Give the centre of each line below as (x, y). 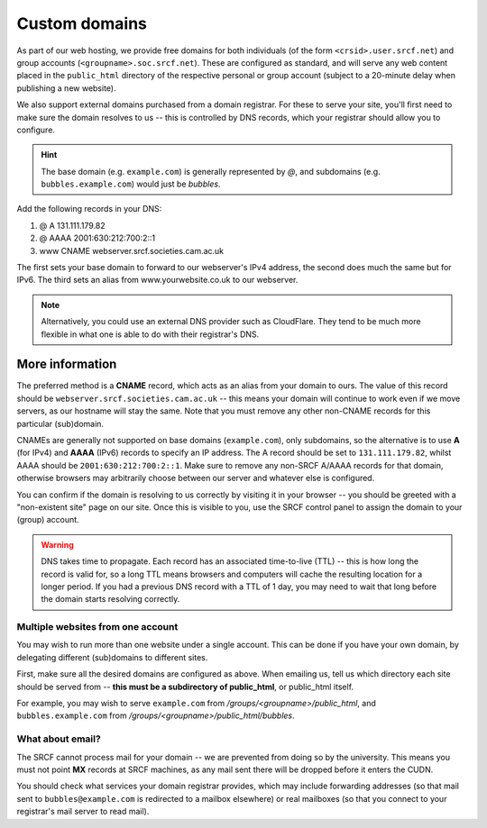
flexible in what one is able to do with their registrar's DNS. (150, 334)
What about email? (59, 739)
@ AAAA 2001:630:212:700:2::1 (97, 238)
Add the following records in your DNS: (89, 209)
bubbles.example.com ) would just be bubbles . (131, 184)
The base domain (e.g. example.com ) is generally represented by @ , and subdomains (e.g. (211, 171)
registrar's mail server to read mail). (83, 812)
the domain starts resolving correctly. (110, 599)
